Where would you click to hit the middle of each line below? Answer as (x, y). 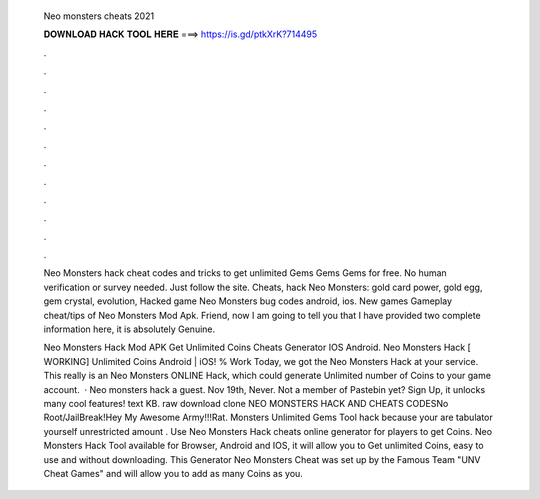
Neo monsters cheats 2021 (99, 16)
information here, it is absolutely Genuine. (129, 329)
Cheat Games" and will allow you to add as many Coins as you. (173, 473)
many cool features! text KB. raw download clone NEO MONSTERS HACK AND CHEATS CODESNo (246, 403)
